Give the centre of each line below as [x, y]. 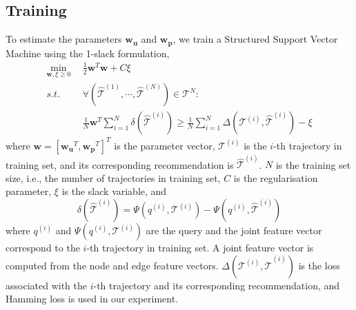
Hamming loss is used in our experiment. [92, 299]
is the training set [313, 164]
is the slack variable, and [114, 191]
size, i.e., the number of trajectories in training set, [113, 177]
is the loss [319, 265]
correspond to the [43, 248]
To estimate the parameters [64, 39]
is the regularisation [276, 177]
